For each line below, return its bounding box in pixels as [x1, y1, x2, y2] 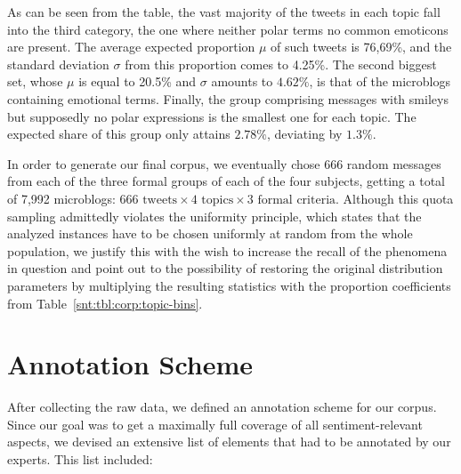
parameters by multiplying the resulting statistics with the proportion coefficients [7, 276, 451, 294]
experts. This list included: [7, 450, 153, 468]
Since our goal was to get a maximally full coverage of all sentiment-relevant [7, 414, 423, 433]
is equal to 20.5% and [78, 72, 197, 91]
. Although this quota [336, 189, 454, 207]
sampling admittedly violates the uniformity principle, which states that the [7, 206, 422, 225]
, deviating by [267, 125, 343, 143]
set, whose [7, 72, 63, 91]
